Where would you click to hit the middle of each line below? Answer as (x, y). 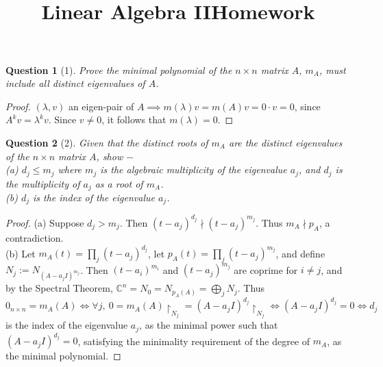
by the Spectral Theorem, (59, 288)
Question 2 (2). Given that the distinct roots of (107, 142)
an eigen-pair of (101, 106)
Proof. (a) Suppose (45, 222)
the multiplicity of (43, 183)
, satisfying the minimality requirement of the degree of (194, 341)
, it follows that (134, 119)
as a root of (119, 183)
